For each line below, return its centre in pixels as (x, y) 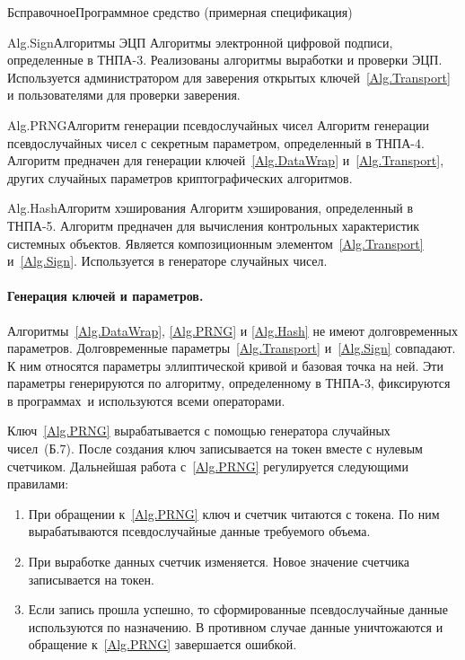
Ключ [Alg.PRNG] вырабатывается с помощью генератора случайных (199, 431)
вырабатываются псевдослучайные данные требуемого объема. (199, 531)
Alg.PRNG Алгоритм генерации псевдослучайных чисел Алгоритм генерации (218, 124)
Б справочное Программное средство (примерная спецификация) (180, 12)
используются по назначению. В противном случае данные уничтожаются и (236, 626)
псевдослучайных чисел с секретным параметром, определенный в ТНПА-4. (216, 142)
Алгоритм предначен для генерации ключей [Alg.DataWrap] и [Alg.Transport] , (226, 160)
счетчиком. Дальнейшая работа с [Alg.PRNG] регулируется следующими (208, 466)
